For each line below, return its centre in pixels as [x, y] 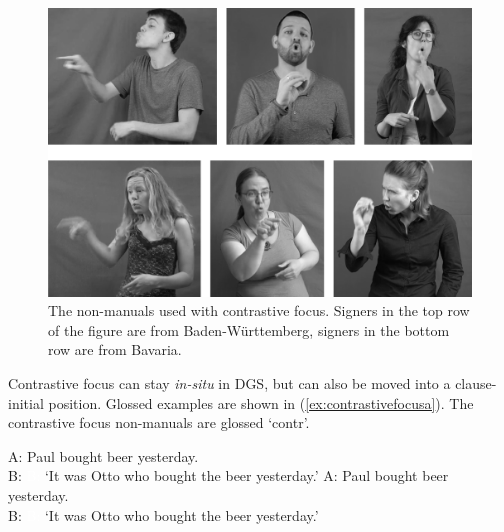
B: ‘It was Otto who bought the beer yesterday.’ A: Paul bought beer [228, 475]
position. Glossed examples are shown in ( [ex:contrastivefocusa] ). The [261, 402]
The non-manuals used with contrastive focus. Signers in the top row [259, 310]
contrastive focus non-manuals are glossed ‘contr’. [159, 422]
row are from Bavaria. [115, 349]
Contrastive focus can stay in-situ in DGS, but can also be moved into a [229, 382]
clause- [476, 382]
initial [26, 402]
